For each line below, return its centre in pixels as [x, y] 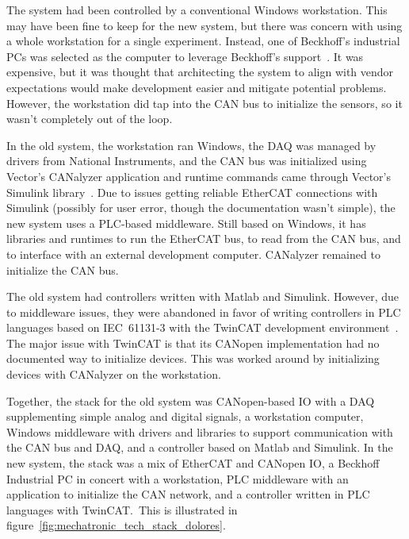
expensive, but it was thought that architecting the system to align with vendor [200, 72]
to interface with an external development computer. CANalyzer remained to [193, 254]
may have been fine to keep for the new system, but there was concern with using [204, 25]
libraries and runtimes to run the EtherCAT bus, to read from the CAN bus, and [204, 239]
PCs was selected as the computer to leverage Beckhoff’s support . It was [185, 56]
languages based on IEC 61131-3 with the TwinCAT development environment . [203, 327]
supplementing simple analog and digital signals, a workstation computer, [185, 416]
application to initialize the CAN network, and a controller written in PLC [188, 494]
